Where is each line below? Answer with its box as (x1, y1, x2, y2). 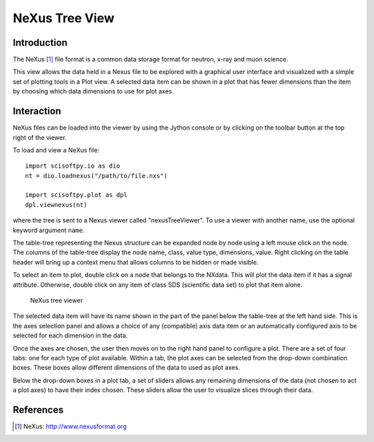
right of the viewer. (12, 133, 67, 141)
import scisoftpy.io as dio (25, 162, 121, 170)
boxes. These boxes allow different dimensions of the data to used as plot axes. (12, 364, 240, 372)
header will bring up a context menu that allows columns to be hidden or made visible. (12, 258, 259, 266)
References (12, 404, 64, 416)
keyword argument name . (12, 226, 85, 234)
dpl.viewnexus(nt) (25, 201, 88, 209)
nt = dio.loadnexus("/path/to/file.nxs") (25, 172, 168, 179)
